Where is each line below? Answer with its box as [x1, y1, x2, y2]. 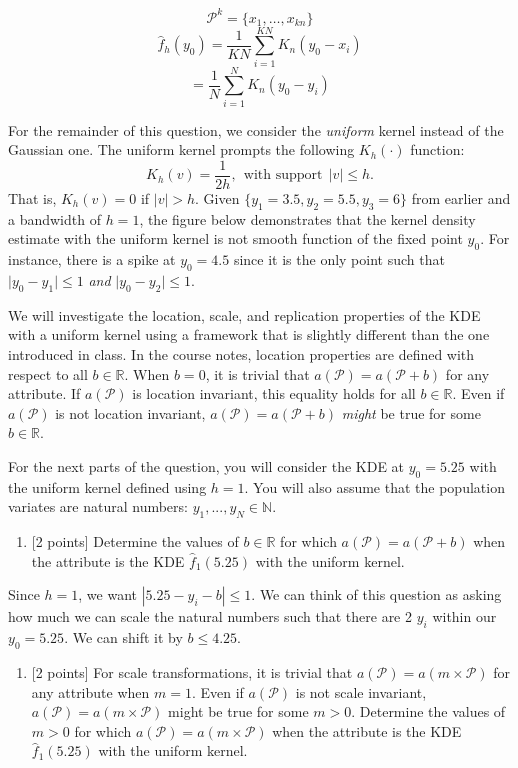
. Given [195, 188, 240, 208]
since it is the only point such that [233, 249, 445, 270]
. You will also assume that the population [244, 476, 505, 497]
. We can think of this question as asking [251, 584, 502, 605]
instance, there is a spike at [8, 249, 176, 270]
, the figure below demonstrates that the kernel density [139, 208, 476, 229]
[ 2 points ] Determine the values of [31, 531, 239, 552]
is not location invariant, [55, 402, 206, 423]
